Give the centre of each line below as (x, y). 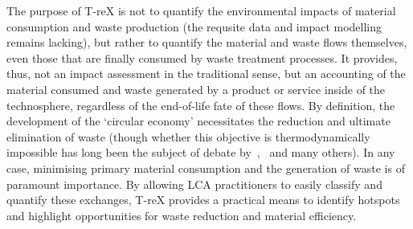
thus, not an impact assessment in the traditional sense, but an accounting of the (206, 74)
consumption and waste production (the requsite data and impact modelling (194, 26)
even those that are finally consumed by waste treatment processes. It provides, (202, 57)
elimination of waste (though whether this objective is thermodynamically (188, 136)
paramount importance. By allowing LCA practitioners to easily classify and (194, 184)
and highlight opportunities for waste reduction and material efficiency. (182, 215)
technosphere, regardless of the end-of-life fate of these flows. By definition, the (201, 105)
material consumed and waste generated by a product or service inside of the (196, 89)
